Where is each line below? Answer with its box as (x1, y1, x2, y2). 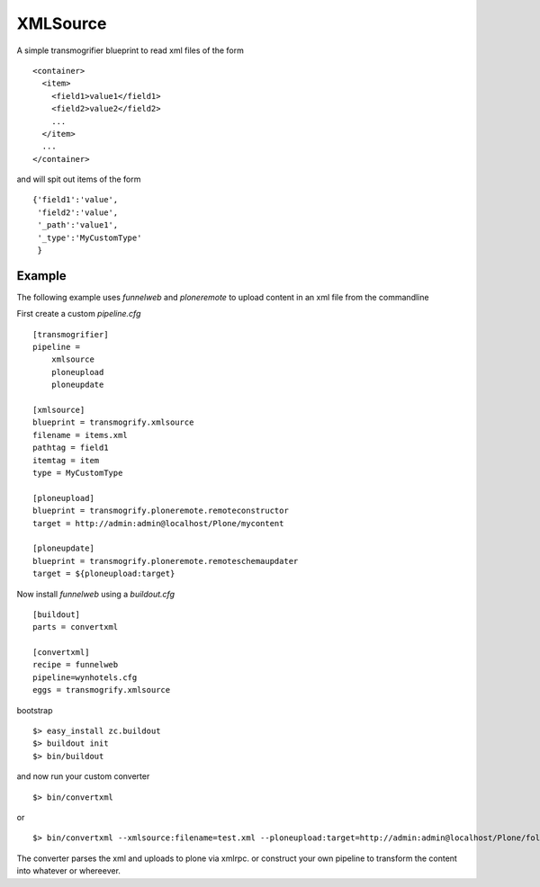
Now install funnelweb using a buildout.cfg (16, 588, 175, 599)
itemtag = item (32, 455, 100, 465)
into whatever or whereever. (16, 865, 121, 876)
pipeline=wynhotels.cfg (32, 672, 138, 683)
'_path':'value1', (37, 220, 119, 230)
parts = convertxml (32, 622, 119, 632)
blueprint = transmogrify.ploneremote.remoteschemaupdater (32, 556, 299, 566)
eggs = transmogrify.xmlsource (32, 685, 171, 695)
